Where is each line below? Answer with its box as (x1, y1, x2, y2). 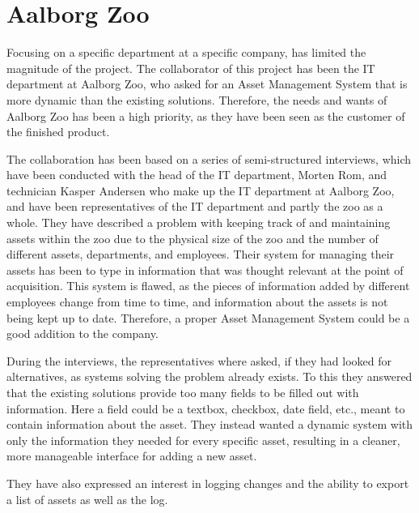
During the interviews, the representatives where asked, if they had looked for (6, 352, 391, 369)
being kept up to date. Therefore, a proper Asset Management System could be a (6, 309, 410, 326)
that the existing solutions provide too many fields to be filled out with (6, 384, 359, 400)
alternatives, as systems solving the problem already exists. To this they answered (6, 368, 413, 385)
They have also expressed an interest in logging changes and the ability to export (6, 474, 409, 491)
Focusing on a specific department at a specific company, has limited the (6, 44, 366, 61)
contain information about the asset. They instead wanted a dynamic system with (6, 416, 413, 433)
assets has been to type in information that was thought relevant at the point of (6, 261, 404, 278)
